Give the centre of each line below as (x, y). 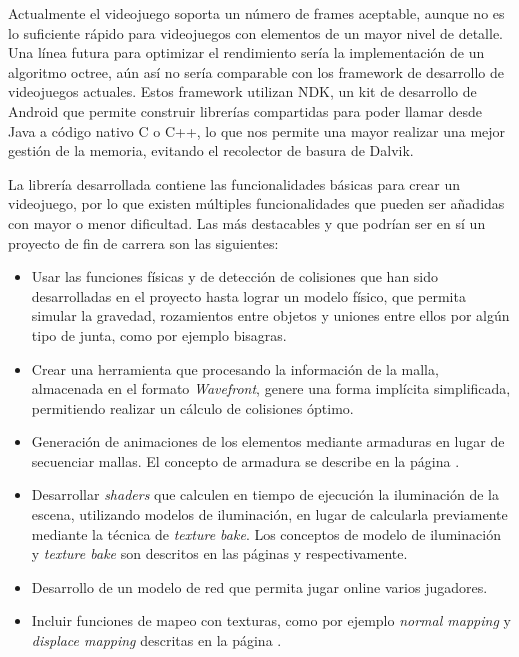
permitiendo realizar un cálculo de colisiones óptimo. (192, 407)
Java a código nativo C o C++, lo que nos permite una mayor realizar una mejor (257, 130)
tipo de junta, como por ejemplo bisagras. (159, 334)
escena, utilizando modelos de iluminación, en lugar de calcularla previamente (269, 514)
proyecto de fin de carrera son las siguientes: (143, 242)
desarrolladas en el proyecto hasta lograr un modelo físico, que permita (248, 295)
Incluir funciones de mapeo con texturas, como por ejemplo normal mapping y (271, 620)
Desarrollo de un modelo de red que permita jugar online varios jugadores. (259, 586)
